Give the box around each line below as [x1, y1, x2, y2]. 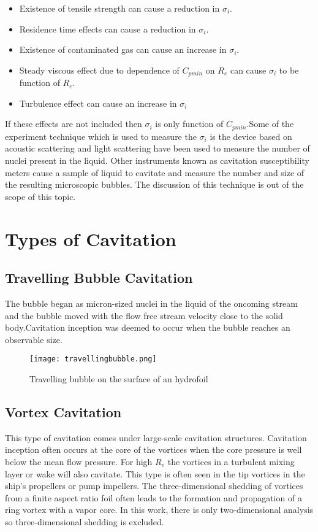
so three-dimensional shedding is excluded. [5, 515, 164, 528]
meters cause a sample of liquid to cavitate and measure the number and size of [5, 166, 305, 179]
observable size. [5, 333, 62, 345]
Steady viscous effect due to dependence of [19, 63, 180, 76]
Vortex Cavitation [5, 403, 122, 422]
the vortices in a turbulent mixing [167, 455, 295, 468]
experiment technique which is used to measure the [5, 129, 197, 142]
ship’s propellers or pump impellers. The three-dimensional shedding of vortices [5, 479, 303, 492]
